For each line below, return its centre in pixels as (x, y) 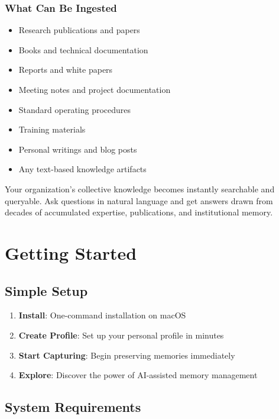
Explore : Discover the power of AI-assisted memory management (138, 375)
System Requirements (73, 407)
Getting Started (71, 252)
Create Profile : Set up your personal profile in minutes (121, 335)
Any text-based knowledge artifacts (82, 169)
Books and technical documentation (83, 49)
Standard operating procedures (75, 109)
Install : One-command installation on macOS (102, 315)
